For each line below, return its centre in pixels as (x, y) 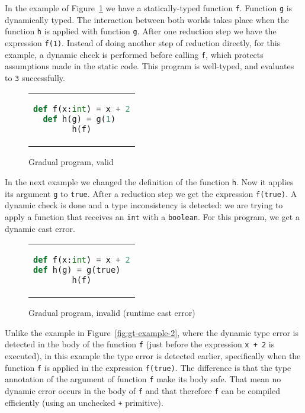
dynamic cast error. (40, 228)
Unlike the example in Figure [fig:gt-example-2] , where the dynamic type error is (152, 332)
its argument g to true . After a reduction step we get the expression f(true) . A (151, 193)
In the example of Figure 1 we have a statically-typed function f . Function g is (149, 8)
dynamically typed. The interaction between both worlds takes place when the (147, 19)
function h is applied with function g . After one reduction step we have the (141, 31)
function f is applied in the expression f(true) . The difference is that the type (148, 367)
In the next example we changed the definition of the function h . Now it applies (149, 182)
